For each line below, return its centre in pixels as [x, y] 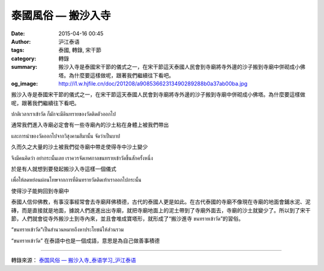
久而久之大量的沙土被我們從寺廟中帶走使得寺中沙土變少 [79, 147]
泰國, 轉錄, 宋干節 [80, 50]
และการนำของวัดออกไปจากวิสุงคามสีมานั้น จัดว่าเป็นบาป [65, 136]
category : [24, 58]
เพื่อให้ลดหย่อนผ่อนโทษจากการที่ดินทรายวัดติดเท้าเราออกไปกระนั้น [76, 180]
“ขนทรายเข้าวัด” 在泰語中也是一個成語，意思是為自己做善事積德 [85, 240]
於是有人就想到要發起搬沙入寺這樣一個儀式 [64, 169]
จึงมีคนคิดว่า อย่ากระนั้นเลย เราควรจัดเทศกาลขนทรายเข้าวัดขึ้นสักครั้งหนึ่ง [82, 158]
